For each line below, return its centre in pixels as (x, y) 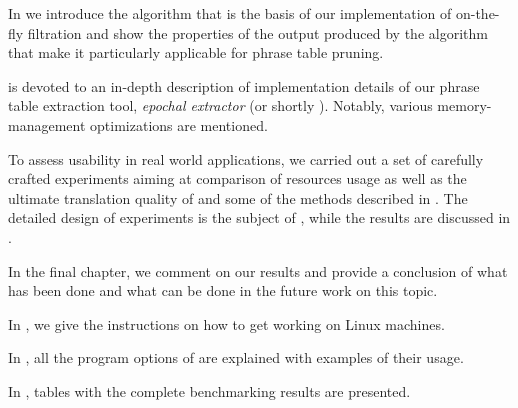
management (47, 124)
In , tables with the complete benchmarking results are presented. (209, 390)
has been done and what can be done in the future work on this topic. (223, 290)
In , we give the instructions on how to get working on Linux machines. (226, 323)
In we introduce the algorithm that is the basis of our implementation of (230, 13)
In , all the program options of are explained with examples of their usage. (236, 357)
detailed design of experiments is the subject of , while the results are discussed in (259, 217)
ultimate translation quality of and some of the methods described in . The (238, 197)
